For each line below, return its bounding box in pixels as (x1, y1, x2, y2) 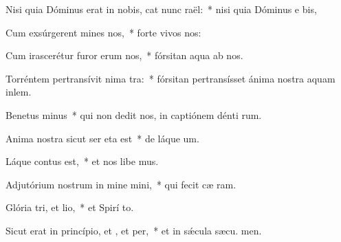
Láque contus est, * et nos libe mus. (5, 154, 159, 168)
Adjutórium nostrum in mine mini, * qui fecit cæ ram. (5, 177, 236, 191)
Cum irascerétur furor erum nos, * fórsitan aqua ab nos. (5, 48, 243, 63)
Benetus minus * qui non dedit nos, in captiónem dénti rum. (5, 107, 262, 122)
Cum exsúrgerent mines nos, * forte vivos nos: (5, 25, 201, 39)
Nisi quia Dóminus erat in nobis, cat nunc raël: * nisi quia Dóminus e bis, (5, 2, 317, 16)
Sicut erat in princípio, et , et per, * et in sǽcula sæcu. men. (5, 223, 262, 237)
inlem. (5, 85, 32, 99)
